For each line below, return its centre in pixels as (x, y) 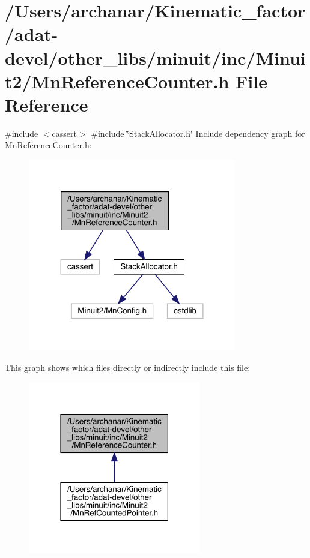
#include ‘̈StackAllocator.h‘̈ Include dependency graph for (198, 133)
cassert (64, 133)
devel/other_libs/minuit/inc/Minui (155, 57)
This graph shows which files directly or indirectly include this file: (128, 367)
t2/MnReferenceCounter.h (117, 81)
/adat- (32, 34)
